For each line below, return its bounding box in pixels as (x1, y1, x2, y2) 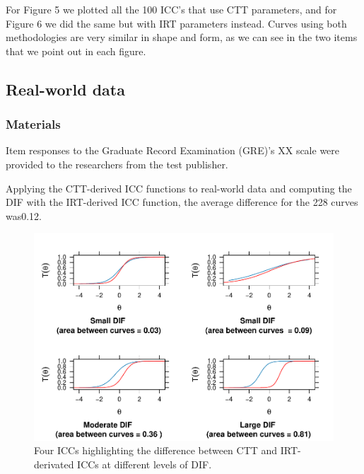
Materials (6, 115, 61, 133)
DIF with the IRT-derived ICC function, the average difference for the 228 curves (6, 195, 358, 209)
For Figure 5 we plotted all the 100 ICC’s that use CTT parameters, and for (6, 2, 337, 16)
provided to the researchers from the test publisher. (6, 156, 228, 171)
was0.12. (6, 208, 42, 223)
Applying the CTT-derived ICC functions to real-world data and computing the (6, 180, 352, 195)
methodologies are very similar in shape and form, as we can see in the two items (6, 30, 358, 45)
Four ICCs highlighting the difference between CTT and (34, 443, 278, 458)
